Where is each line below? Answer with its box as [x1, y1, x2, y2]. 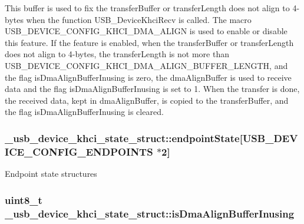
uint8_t [5, 192, 42, 207]
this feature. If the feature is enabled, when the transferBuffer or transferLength [5, 36, 294, 48]
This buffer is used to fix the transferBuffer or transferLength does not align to [5, 2, 290, 14]
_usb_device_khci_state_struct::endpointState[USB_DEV [5, 130, 298, 145]
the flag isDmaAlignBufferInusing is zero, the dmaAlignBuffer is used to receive [5, 71, 292, 83]
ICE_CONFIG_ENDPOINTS [5, 144, 153, 159]
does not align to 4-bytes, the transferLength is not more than [5, 48, 229, 60]
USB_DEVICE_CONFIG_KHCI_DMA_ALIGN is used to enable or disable [5, 25, 288, 37]
